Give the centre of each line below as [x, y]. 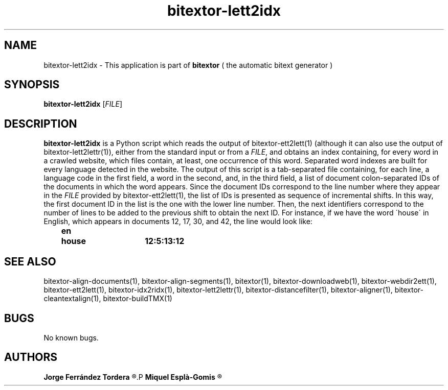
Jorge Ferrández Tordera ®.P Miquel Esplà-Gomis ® [133, 377]
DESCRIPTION [41, 124]
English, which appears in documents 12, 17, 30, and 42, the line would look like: [178, 222]
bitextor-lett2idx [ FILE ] [83, 104]
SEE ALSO [30, 261]
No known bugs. [71, 337]
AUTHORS [31, 357]
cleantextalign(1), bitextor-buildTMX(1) [108, 299]
